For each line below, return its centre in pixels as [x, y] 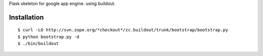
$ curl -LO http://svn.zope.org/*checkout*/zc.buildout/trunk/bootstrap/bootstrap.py [123, 30]
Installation [26, 17]
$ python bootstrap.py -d [49, 37]
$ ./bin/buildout [38, 44]
